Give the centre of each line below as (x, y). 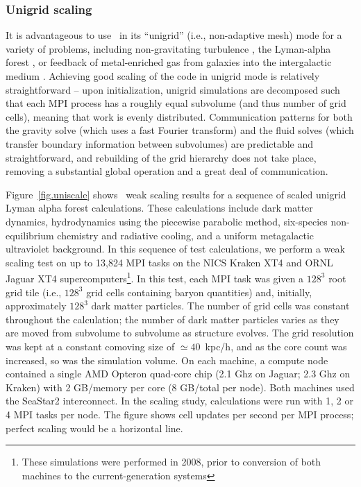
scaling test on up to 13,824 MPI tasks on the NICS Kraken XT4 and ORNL (169, 262)
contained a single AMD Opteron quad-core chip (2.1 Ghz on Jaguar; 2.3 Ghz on (178, 374)
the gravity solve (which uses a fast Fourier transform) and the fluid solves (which (180, 130)
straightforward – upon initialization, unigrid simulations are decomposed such (173, 89)
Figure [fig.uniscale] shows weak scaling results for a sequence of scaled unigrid (176, 194)
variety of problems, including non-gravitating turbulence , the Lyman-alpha (168, 48)
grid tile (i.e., (34, 292)
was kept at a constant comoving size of (90, 346)
